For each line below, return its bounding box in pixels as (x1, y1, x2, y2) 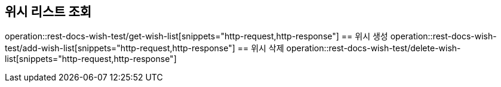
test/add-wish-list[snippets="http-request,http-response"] (5, 43, 235, 54)
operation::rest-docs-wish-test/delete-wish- (286, 43, 461, 54)
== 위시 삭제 (237, 43, 284, 54)
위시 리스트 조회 (5, 4, 92, 19)
